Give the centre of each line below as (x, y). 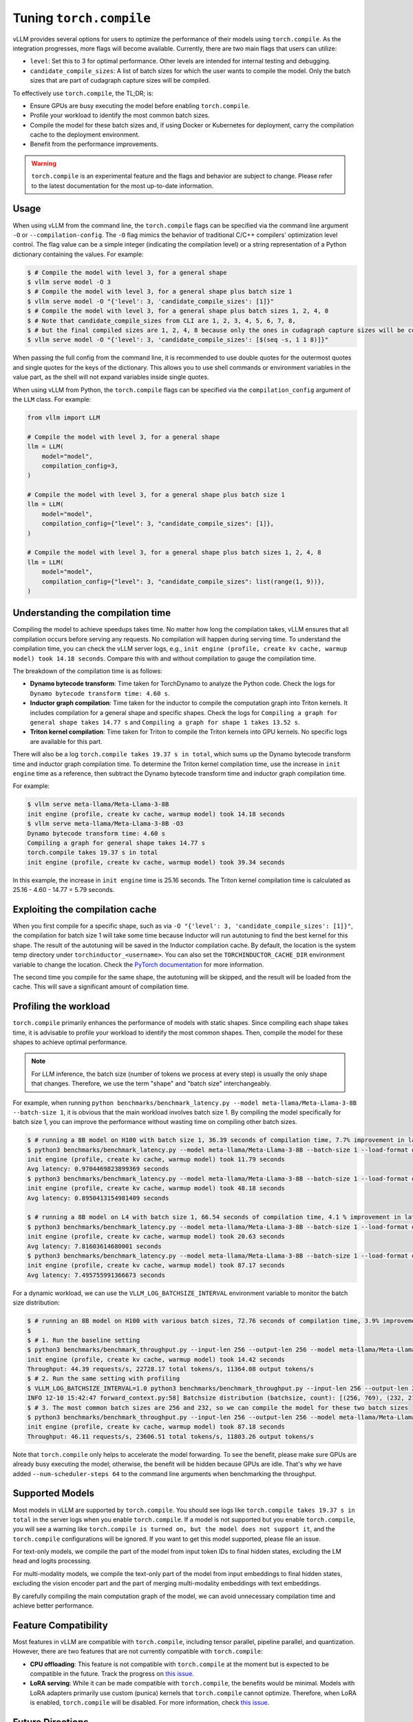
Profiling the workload (61, 1007)
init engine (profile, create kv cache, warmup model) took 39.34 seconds (156, 862)
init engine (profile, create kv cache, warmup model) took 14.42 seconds (156, 1359)
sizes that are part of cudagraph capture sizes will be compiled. (120, 81)
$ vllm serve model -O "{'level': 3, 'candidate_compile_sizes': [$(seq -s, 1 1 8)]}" (178, 340)
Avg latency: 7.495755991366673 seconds (96, 1275)
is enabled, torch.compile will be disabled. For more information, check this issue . (150, 1703)
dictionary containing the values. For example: (78, 254)
